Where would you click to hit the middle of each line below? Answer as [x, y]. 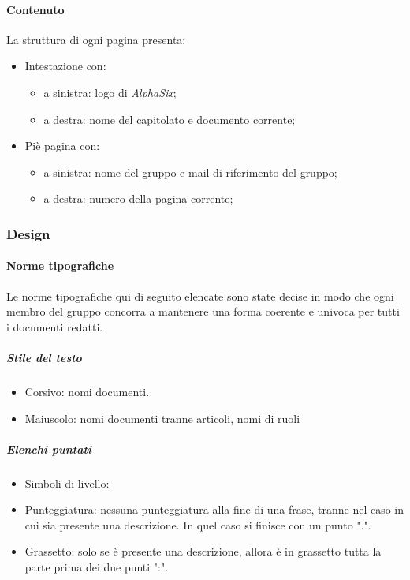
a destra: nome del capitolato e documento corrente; [170, 119]
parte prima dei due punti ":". [97, 567]
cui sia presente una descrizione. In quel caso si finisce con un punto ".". [198, 524]
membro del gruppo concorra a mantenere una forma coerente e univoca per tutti [203, 311]
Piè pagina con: [62, 146]
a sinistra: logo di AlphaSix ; [110, 92]
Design [28, 233]
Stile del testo [44, 357]
